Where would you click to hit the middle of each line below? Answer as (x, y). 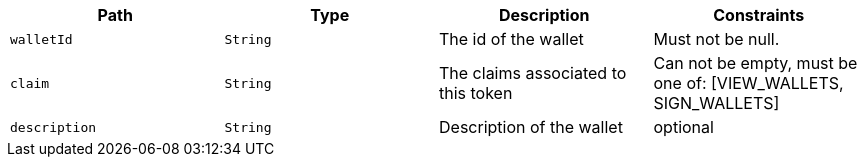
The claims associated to (533, 73)
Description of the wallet (531, 127)
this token (476, 93)
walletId (41, 39)
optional (683, 127)
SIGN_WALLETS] (716, 103)
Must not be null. (716, 39)
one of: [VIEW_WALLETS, (748, 83)
